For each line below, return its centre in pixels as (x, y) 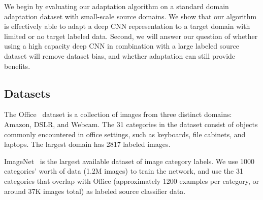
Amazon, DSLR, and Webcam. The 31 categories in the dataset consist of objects (131, 124)
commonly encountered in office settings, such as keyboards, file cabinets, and (125, 134)
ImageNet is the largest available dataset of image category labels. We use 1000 (129, 161)
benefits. (17, 66)
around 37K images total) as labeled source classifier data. (95, 191)
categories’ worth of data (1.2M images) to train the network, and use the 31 (124, 171)
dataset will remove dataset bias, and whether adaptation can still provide (120, 55)
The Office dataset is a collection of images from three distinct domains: (118, 114)
